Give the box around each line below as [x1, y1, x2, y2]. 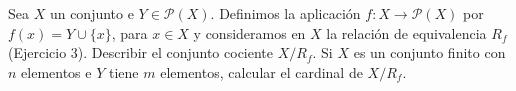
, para [111, 22, 148, 43]
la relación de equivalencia [326, 22, 487, 43]
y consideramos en [193, 22, 306, 43]
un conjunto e [49, 3, 134, 23]
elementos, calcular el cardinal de [160, 61, 363, 82]
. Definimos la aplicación [210, 3, 361, 23]
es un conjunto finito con [353, 42, 506, 63]
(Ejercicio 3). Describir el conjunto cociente [8, 42, 274, 63]
